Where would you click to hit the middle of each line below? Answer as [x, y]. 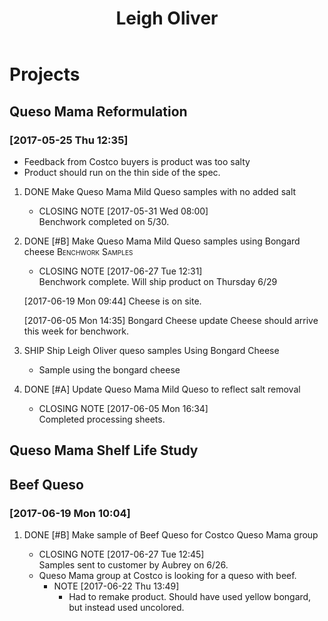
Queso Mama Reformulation [98, 111]
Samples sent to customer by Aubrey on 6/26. [133, 564]
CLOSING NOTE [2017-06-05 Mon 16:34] [123, 408]
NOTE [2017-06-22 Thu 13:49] [116, 586]
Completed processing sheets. [102, 419]
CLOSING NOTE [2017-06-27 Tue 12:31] [120, 271]
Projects [45, 74]
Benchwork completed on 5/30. [104, 221]
